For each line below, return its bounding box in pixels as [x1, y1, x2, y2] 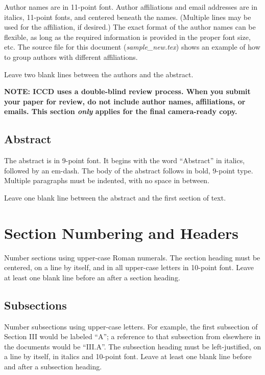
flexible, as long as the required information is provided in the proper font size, [4, 31, 251, 42]
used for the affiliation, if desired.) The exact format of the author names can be [4, 21, 256, 32]
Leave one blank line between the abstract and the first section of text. [4, 192, 226, 203]
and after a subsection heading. [4, 361, 102, 371]
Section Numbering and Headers [4, 222, 239, 243]
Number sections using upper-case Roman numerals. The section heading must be [4, 252, 260, 262]
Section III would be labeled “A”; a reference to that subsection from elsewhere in [4, 331, 261, 342]
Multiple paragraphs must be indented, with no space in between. [4, 175, 210, 186]
